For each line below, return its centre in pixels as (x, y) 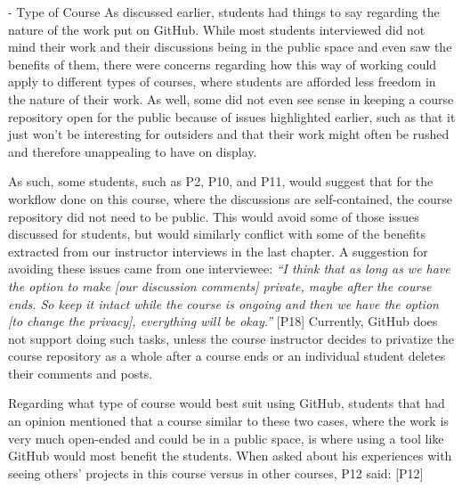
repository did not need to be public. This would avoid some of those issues (214, 216)
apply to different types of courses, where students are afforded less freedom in (222, 81)
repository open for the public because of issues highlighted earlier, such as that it (232, 116)
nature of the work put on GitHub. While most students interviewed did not (217, 29)
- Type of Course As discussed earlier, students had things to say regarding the (224, 12)
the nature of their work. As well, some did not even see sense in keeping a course (231, 98)
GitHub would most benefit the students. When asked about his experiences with (230, 456)
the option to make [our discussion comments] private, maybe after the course (220, 285)
